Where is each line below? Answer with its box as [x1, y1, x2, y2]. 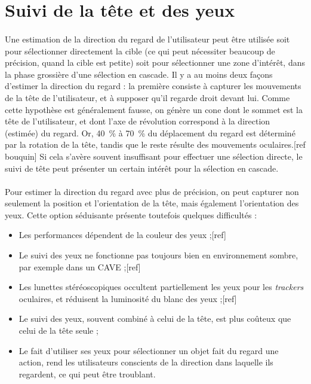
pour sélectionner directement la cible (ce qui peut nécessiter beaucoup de [5, 44, 275, 57]
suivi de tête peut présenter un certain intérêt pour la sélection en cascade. [5, 161, 279, 174]
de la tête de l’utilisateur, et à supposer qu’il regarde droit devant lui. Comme [5, 91, 290, 103]
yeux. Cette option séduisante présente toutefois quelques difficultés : [5, 208, 257, 221]
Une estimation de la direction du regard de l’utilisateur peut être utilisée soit [5, 32, 290, 45]
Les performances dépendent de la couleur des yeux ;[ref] [19, 228, 226, 241]
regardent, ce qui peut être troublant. [19, 367, 156, 380]
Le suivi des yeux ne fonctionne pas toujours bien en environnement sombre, [19, 249, 298, 261]
